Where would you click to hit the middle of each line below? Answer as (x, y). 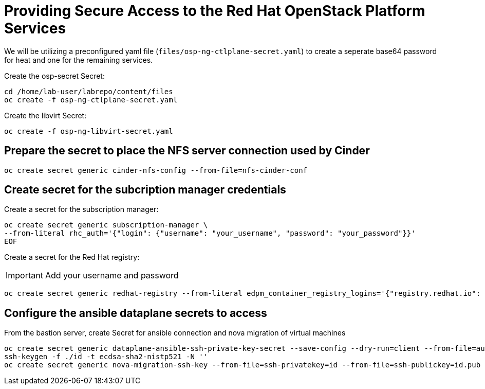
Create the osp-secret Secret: (54, 76)
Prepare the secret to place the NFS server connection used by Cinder (187, 151)
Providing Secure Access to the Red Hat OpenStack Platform (215, 11)
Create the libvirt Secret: (45, 115)
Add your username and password (112, 276)
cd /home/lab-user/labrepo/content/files (89, 91)
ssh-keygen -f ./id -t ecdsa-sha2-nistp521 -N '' (106, 357)
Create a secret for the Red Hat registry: (72, 257)
